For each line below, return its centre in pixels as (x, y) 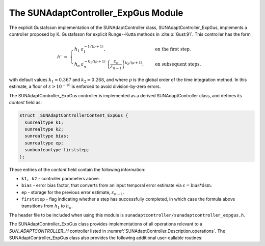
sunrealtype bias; (47, 136)
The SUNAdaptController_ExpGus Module (96, 13)
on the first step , (173, 49)
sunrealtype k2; (44, 129)
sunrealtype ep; (44, 143)
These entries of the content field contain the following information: (77, 169)
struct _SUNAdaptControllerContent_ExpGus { (74, 116)
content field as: (25, 103)
